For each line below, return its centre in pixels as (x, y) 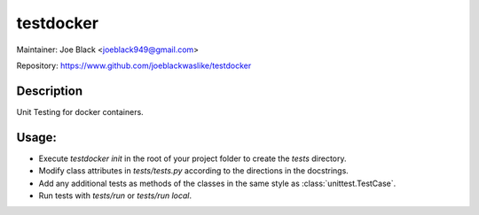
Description (50, 91)
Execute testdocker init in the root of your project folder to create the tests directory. (192, 158)
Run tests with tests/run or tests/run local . (115, 196)
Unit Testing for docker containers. (80, 111)
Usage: (37, 137)
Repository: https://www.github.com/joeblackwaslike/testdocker (134, 65)
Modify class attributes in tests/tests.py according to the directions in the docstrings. (194, 171)
